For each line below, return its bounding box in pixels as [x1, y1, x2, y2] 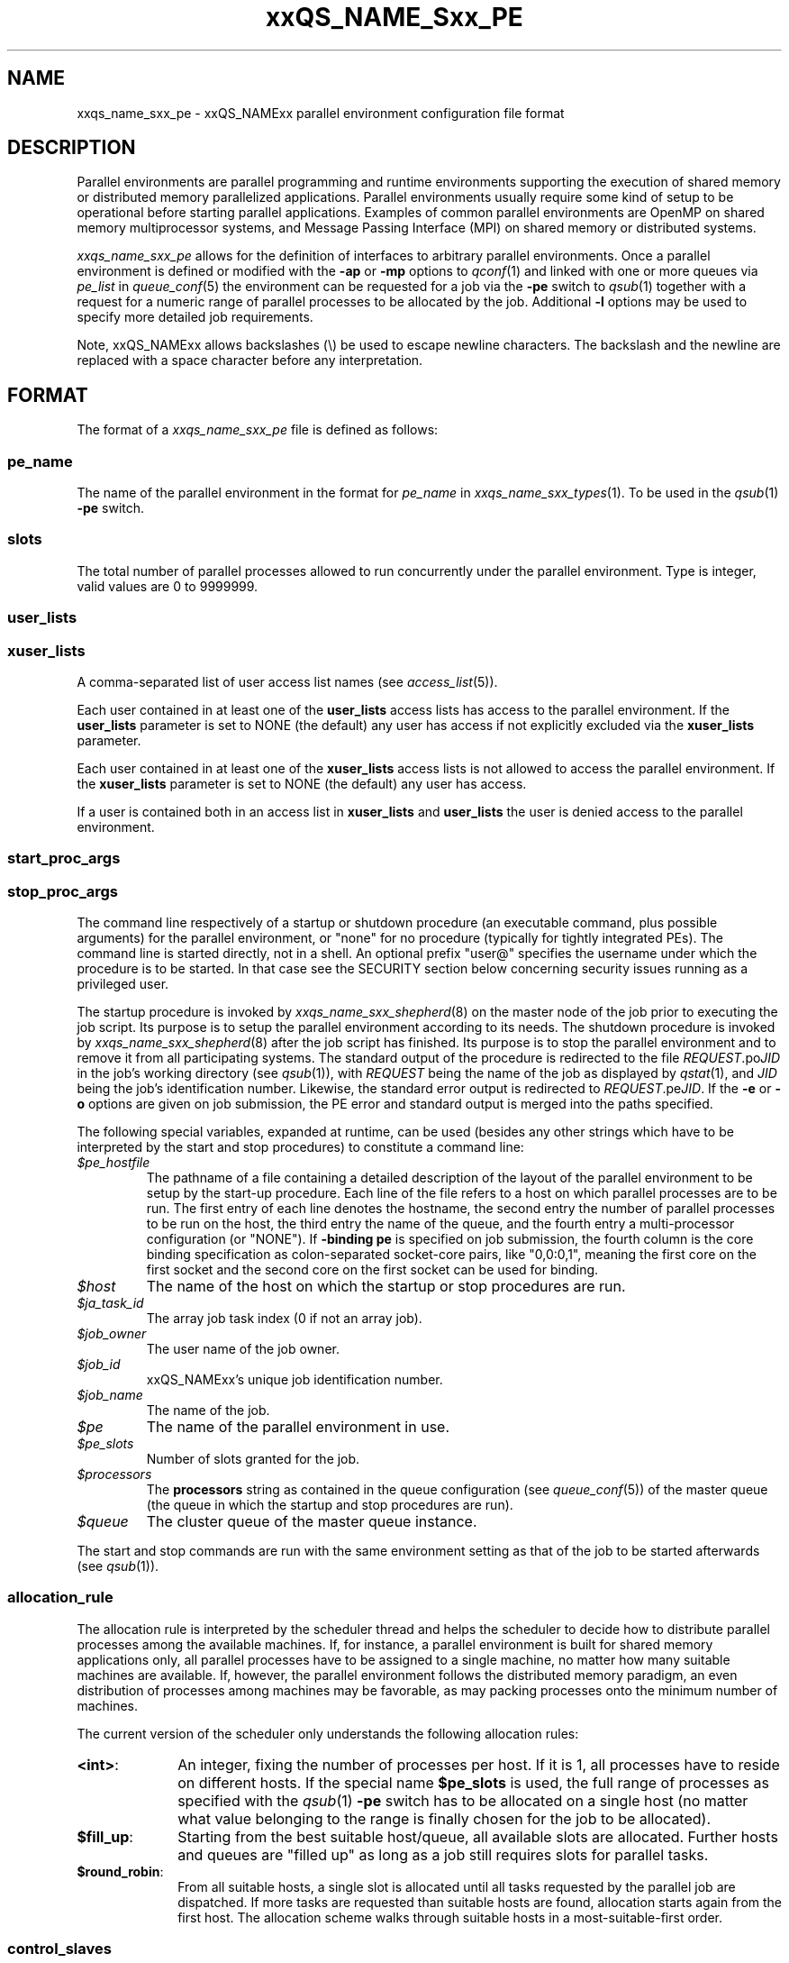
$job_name [77, 1387, 143, 1403]
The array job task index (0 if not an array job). [146, 1310, 422, 1327]
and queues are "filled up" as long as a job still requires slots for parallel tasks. [177, 1845, 709, 1864]
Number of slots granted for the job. [146, 1451, 360, 1467]
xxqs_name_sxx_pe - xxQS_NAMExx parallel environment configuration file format [77, 105, 565, 121]
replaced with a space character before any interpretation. [77, 352, 423, 369]
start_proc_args [7, 849, 121, 868]
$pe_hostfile [77, 1155, 150, 1171]
